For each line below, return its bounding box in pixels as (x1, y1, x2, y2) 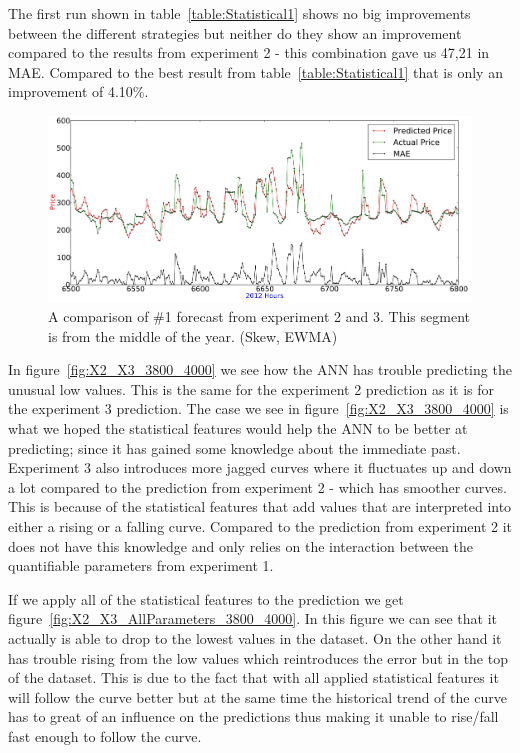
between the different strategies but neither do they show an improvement (8, 22, 462, 43)
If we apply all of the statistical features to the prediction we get (8, 588, 404, 609)
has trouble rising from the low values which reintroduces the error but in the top (8, 647, 508, 668)
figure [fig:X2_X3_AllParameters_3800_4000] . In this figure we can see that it (8, 608, 498, 629)
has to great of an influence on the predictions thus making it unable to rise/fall (8, 706, 499, 727)
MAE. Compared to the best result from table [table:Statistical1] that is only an (8, 61, 503, 82)
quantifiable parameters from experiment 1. (8, 555, 274, 576)
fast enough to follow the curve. (8, 725, 202, 746)
